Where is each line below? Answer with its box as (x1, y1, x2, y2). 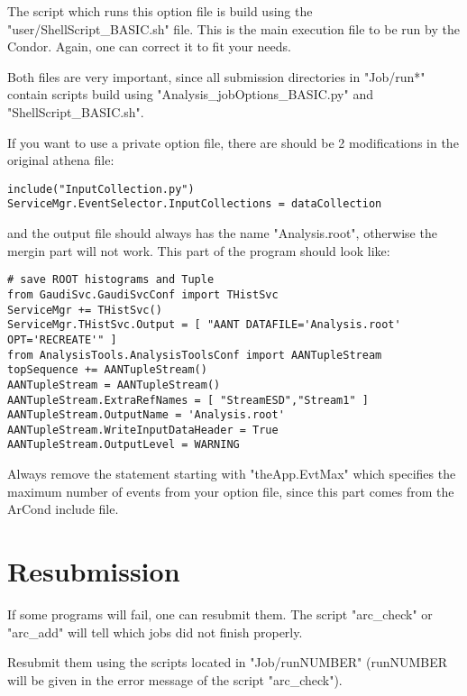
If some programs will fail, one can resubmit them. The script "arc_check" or (7, 605, 433, 624)
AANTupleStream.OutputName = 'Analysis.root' (7, 408, 285, 422)
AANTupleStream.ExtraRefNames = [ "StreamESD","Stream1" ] (7, 393, 369, 407)
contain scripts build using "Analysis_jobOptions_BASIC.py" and (7, 85, 373, 104)
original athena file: (7, 151, 114, 169)
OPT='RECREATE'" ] (7, 333, 117, 346)
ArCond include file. (7, 499, 119, 518)
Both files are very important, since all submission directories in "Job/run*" (7, 67, 426, 86)
